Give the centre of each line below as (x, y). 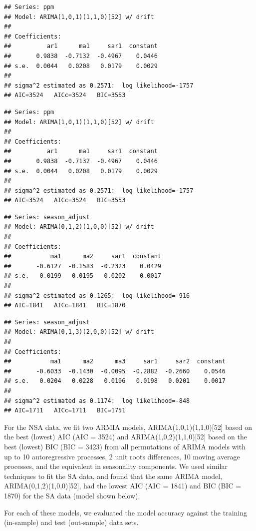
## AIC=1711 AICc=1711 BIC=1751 (65, 411)
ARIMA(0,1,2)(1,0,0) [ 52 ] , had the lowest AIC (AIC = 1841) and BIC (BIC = (123, 486)
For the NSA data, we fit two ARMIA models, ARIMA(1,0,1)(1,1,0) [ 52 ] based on (128, 427)
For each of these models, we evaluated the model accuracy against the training (126, 512)
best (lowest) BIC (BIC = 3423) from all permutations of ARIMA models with (125, 446)
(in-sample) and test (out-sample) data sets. (71, 522)
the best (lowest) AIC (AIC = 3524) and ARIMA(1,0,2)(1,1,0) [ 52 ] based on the (126, 437)
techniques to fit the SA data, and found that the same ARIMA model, (113, 476)
